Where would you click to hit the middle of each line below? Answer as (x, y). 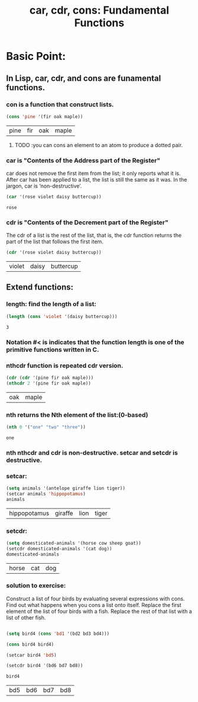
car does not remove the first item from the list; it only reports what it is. (93, 173)
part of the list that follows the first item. (55, 242)
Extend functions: (40, 288)
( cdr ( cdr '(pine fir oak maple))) (50, 377)
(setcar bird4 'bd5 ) (32, 655)
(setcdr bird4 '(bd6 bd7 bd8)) (45, 666)
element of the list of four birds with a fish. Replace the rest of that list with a (99, 611)
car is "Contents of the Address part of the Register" (83, 160)
